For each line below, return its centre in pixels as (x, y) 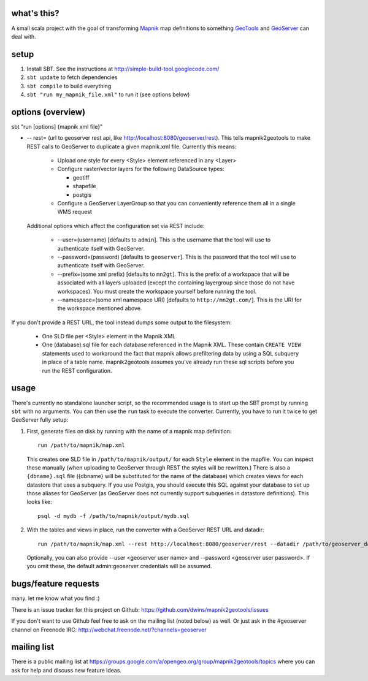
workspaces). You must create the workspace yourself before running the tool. (157, 291)
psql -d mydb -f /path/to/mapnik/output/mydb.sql (114, 516)
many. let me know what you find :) (56, 598)
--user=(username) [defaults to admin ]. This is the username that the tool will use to (164, 240)
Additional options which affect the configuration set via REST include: (116, 226)
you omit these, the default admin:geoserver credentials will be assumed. (119, 566)
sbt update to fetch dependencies (72, 77)
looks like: (39, 502)
